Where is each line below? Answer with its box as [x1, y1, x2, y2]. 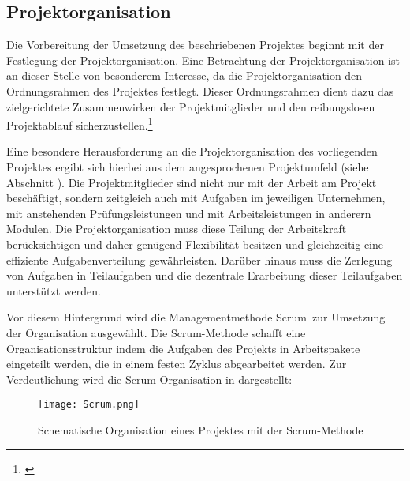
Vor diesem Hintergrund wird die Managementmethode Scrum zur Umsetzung [6, 309, 386, 325]
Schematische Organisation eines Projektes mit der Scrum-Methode [38, 421, 363, 438]
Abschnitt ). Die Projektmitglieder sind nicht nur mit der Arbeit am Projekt [6, 174, 377, 190]
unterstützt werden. [6, 282, 101, 299]
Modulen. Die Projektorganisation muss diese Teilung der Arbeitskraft [6, 220, 347, 237]
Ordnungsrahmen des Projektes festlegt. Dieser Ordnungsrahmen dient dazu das [6, 82, 394, 99]
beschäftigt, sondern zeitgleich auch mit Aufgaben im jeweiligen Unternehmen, [6, 190, 386, 206]
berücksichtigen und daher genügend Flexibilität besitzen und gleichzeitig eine [6, 235, 384, 252]
